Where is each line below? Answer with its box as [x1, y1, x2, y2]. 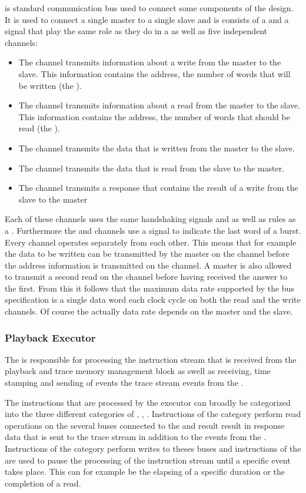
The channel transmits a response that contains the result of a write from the [18, 181, 298, 194]
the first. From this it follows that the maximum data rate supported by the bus [5, 282, 294, 294]
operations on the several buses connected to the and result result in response [5, 419, 285, 431]
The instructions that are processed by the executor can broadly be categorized [5, 396, 291, 408]
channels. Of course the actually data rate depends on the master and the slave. [5, 305, 293, 317]
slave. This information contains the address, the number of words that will [18, 67, 291, 80]
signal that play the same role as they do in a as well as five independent [5, 25, 268, 37]
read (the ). [18, 122, 60, 134]
